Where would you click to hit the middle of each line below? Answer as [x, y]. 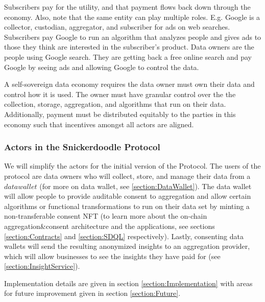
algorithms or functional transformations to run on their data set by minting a [127, 206]
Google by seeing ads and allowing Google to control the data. [102, 67]
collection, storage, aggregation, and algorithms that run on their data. [115, 104]
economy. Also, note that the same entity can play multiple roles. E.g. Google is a [132, 17]
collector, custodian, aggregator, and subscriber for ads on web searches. [117, 27]
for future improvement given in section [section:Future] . [92, 293]
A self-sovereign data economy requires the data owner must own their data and [129, 84]
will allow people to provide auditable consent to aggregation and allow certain [128, 196]
